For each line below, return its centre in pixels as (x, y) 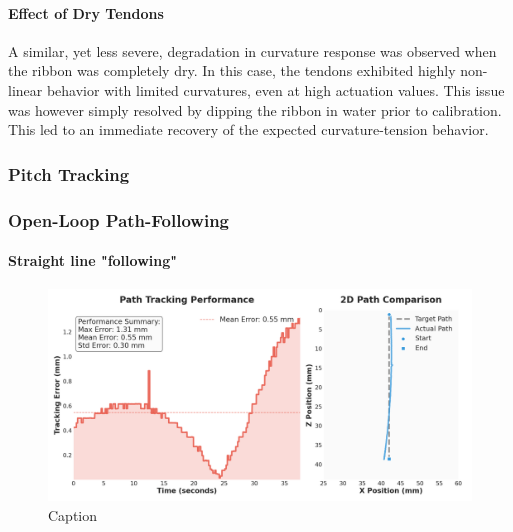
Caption (73, 514)
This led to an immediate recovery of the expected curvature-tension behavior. (248, 129)
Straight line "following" (92, 260)
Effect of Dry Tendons (86, 12)
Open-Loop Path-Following (119, 219)
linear (25, 89)
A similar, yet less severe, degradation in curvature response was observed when (252, 50)
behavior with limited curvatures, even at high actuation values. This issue (275, 89)
